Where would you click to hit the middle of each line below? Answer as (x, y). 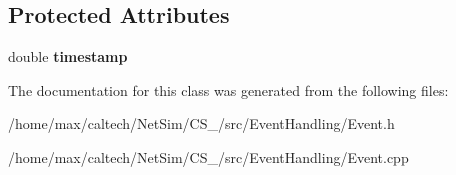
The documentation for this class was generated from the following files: (228, 89)
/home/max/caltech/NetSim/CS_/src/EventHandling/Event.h (201, 123)
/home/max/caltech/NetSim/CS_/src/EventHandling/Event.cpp (208, 156)
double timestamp (68, 56)
